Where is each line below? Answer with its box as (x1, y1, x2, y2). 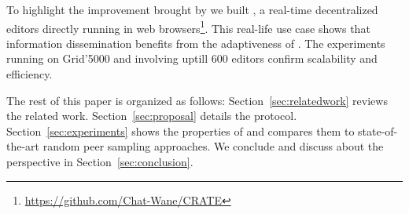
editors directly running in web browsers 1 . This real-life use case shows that (6, 17, 370, 36)
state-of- (358, 122, 398, 139)
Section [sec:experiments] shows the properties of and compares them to (6, 122, 355, 139)
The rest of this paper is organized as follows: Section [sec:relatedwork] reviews (6, 92, 388, 108)
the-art (6, 138, 40, 154)
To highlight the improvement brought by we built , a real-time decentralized (6, 2, 378, 17)
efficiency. (6, 66, 53, 82)
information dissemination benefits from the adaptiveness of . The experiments (6, 34, 385, 51)
